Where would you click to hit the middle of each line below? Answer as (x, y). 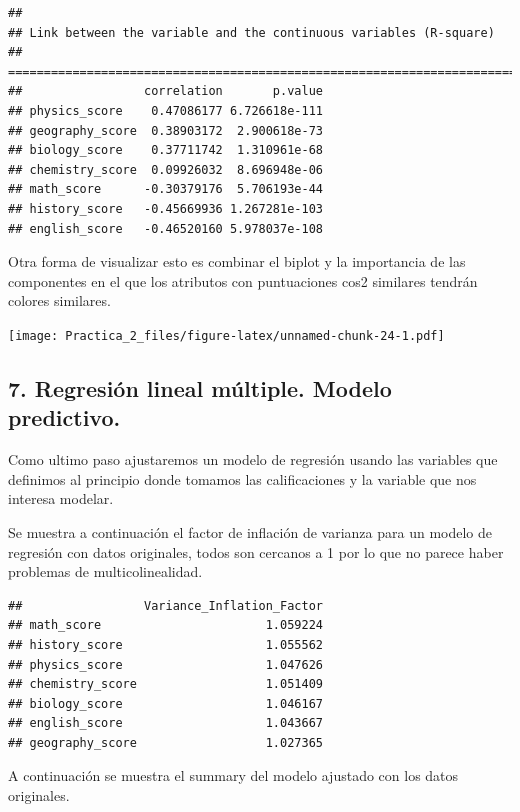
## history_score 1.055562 (165, 644)
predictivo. (64, 417)
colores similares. (59, 300)
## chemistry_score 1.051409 (165, 684)
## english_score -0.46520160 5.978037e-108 (165, 228)
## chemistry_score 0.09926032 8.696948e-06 (165, 169)
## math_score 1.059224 (165, 625)
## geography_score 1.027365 (165, 742)
